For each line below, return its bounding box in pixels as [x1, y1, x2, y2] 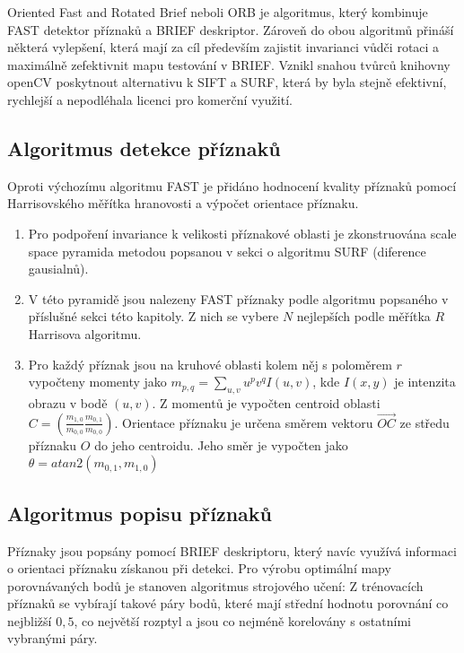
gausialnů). [28, 259, 89, 278]
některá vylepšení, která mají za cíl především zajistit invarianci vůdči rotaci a [7, 38, 440, 57]
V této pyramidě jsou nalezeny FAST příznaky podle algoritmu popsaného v [28, 289, 449, 308]
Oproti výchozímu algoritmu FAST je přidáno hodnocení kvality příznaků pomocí [7, 176, 457, 195]
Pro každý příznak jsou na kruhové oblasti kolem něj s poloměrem [28, 354, 392, 373]
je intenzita [394, 372, 456, 391]
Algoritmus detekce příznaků [7, 134, 281, 161]
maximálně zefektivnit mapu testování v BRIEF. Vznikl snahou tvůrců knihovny [7, 55, 451, 74]
